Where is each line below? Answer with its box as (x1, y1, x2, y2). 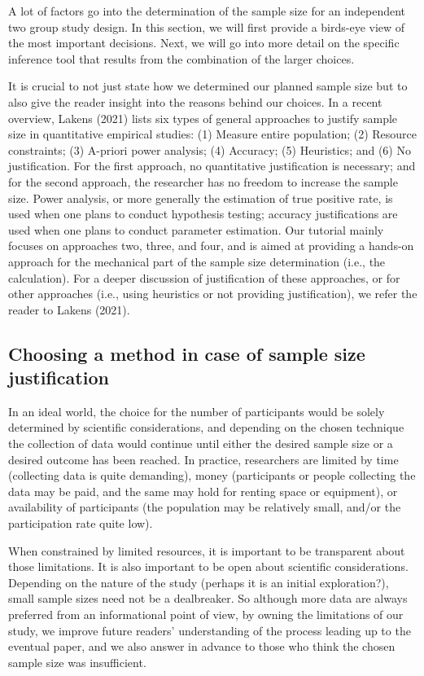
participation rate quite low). (8, 515, 153, 532)
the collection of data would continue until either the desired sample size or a (8, 435, 393, 452)
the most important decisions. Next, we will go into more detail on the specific (8, 34, 400, 51)
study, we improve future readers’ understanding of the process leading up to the (8, 621, 411, 639)
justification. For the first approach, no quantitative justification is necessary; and (8, 157, 416, 174)
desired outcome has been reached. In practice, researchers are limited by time (8, 450, 399, 467)
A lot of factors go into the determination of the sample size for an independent (8, 2, 406, 19)
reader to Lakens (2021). (8, 301, 130, 318)
